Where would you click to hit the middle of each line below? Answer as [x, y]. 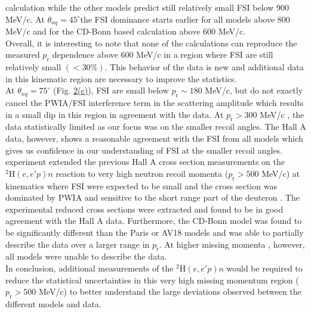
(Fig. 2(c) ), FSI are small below [111, 90]
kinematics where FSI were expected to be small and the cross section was [141, 185]
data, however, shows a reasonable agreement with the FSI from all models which [154, 138]
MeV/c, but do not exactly [254, 90]
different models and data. [53, 303]
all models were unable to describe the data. [86, 256]
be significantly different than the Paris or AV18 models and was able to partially [155, 232]
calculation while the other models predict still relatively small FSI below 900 [147, 7]
